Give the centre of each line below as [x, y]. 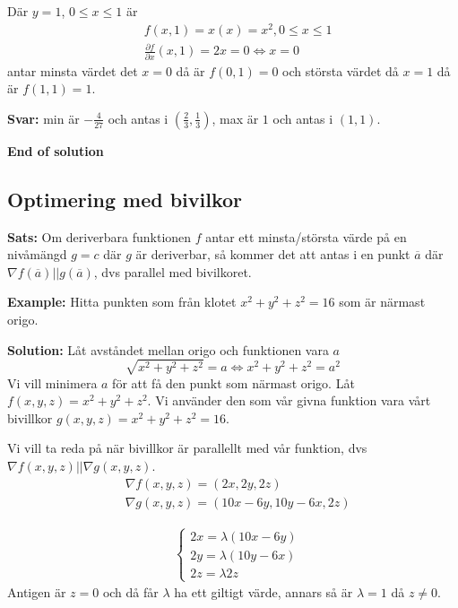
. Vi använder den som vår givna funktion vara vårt [289, 400]
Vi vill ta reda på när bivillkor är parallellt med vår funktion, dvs [187, 448]
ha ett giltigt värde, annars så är [264, 592]
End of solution [56, 150]
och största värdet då [341, 70]
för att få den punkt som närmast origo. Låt [233, 382]
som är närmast [382, 302]
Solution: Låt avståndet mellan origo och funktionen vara [168, 349]
